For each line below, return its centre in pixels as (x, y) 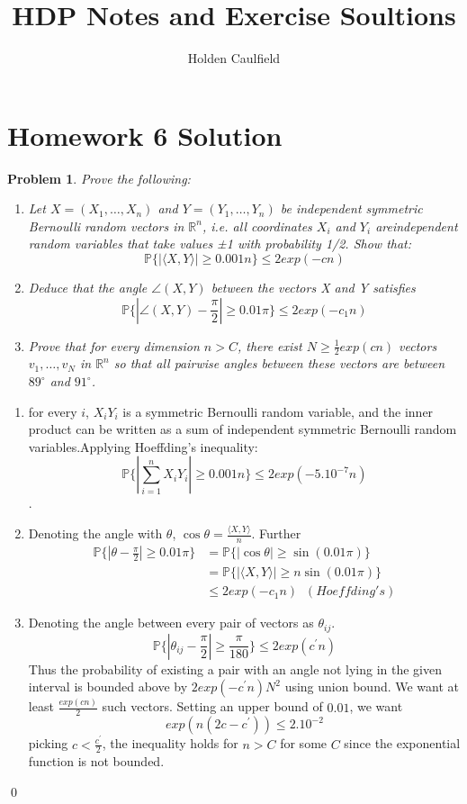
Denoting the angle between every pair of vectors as (171, 623)
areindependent (417, 226)
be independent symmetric (351, 208)
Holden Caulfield (234, 58)
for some (304, 743)
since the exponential (402, 743)
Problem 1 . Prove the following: (99, 178)
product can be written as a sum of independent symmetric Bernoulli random (242, 429)
